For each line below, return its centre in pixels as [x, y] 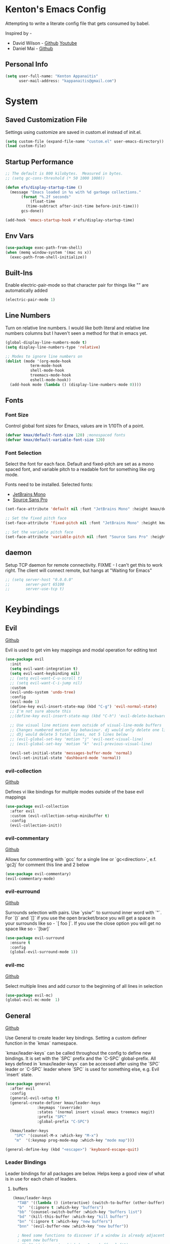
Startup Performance [39, 162]
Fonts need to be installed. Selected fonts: [49, 485]
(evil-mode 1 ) [25, 702]
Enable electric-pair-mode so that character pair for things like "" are [77, 285]
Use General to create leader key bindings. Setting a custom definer [76, 1038]
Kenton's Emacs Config [56, 9]
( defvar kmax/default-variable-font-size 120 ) [55, 440]
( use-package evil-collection [37, 807]
